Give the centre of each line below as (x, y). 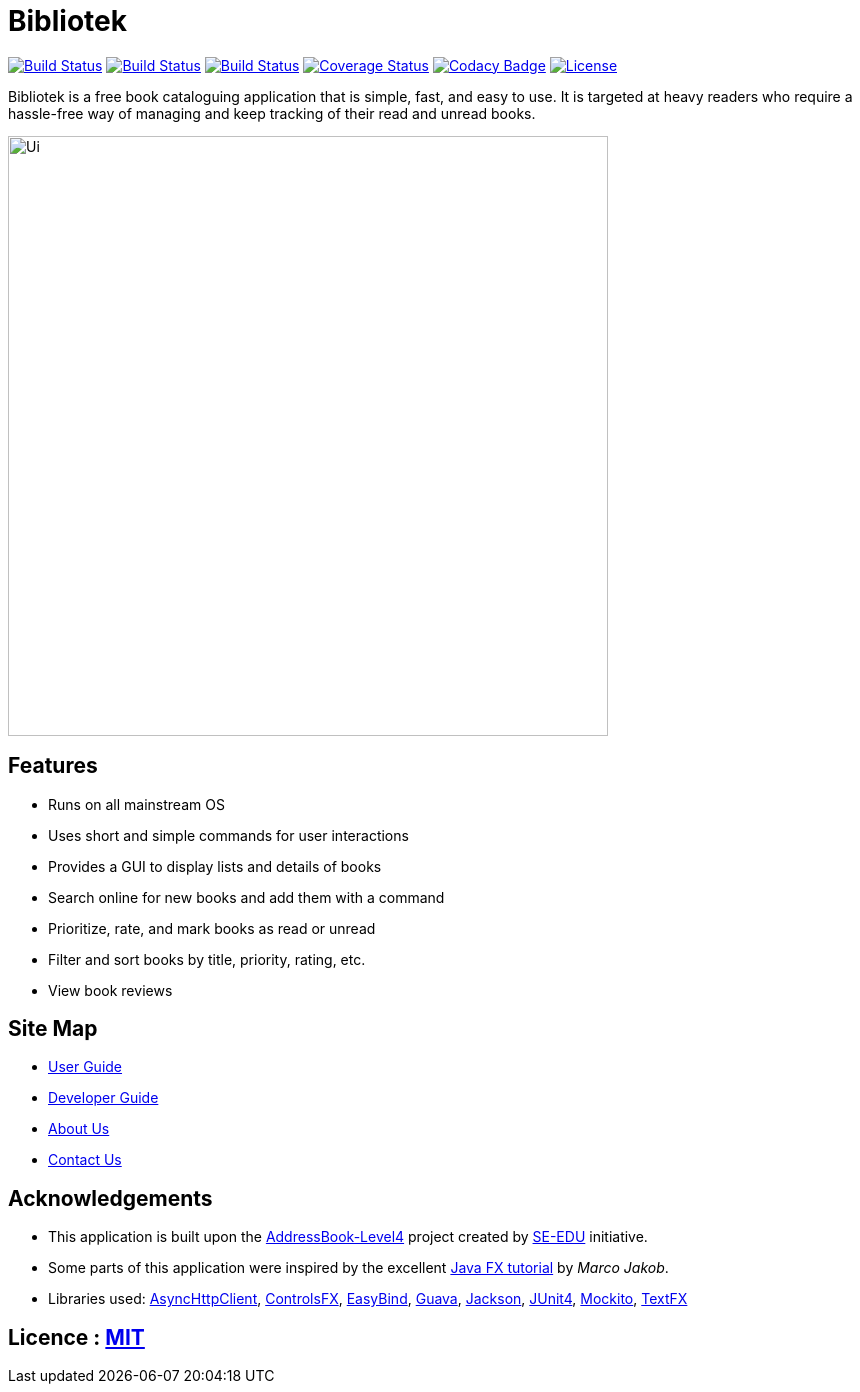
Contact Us (85, 1160)
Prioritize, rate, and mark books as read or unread (212, 928)
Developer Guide (103, 1098)
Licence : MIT (76, 1337)
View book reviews (110, 990)
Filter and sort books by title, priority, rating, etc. (207, 959)
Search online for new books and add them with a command (246, 897)
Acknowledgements (110, 1198)
